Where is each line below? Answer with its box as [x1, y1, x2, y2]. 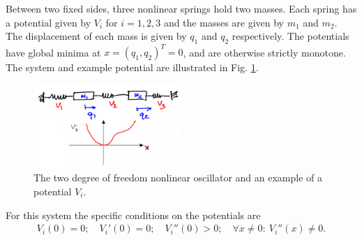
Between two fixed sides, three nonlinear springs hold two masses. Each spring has [6, 1, 357, 15]
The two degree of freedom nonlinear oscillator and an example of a [33, 170, 322, 185]
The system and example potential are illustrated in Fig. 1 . [6, 60, 259, 75]
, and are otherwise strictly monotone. [183, 45, 346, 59]
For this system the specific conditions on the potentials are [6, 207, 261, 222]
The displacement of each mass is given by [6, 29, 187, 43]
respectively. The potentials [232, 29, 349, 43]
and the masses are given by [163, 15, 285, 29]
